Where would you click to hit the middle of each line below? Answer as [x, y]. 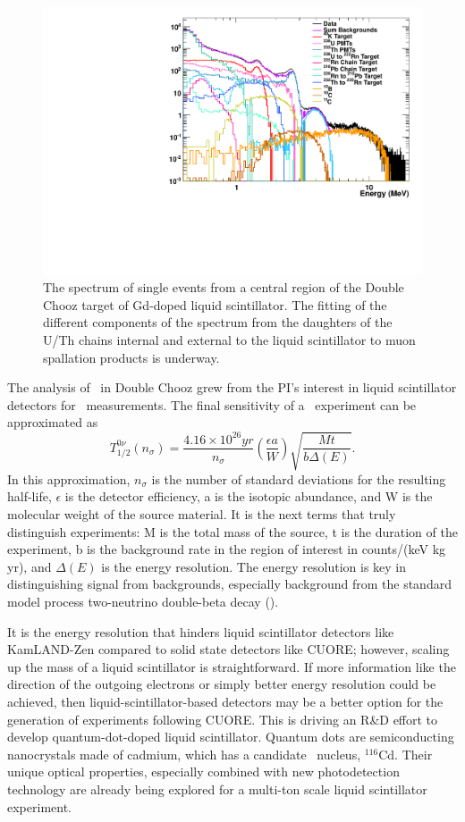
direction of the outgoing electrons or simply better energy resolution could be [222, 684]
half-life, [30, 496]
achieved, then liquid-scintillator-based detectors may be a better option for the [225, 702]
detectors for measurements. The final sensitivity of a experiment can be [212, 404]
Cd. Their [406, 754]
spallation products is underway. [131, 357]
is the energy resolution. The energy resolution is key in [254, 566]
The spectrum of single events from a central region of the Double [224, 287]
